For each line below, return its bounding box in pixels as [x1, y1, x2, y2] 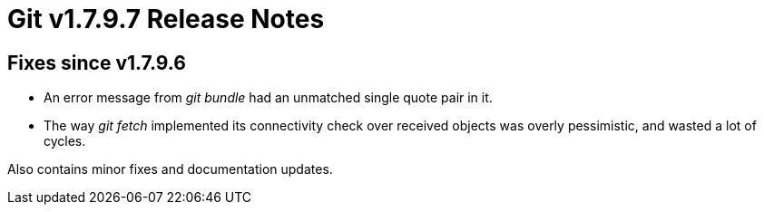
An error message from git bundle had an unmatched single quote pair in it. [44, 90, 493, 106]
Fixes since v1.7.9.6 [7, 51, 186, 74]
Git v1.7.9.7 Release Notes [7, 4, 325, 34]
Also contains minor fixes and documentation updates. [7, 161, 333, 178]
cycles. [44, 133, 86, 149]
